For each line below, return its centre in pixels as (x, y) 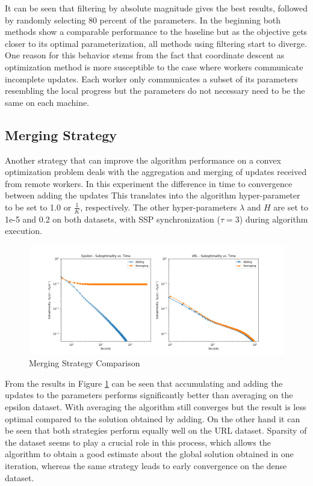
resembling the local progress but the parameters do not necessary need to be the (155, 91)
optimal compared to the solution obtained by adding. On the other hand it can (153, 418)
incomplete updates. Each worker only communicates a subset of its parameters (151, 78)
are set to (291, 207)
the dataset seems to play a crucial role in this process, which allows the (138, 442)
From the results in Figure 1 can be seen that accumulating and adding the (144, 383)
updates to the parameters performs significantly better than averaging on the (149, 395)
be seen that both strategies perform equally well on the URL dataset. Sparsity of (156, 430)
